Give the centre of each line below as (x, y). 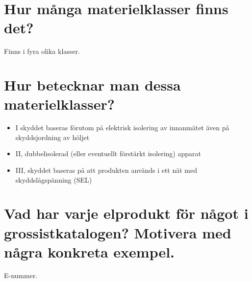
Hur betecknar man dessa (92, 85)
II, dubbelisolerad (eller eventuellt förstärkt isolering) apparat (108, 153)
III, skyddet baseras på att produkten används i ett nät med (106, 170)
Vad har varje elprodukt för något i (126, 213)
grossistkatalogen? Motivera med (118, 232)
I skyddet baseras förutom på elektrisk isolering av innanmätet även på (122, 128)
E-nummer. (21, 275)
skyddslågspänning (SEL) (54, 179)
